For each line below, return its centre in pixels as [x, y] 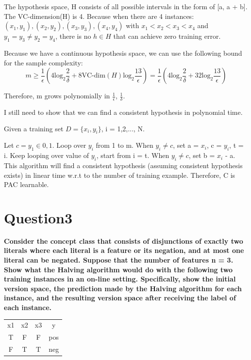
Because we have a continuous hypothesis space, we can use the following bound [123, 53]
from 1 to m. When [125, 145]
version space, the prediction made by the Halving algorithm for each [123, 288]
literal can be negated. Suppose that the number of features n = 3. [119, 260]
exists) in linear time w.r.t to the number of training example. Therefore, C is [120, 175]
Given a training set [34, 128]
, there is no [73, 36]
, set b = [202, 155]
